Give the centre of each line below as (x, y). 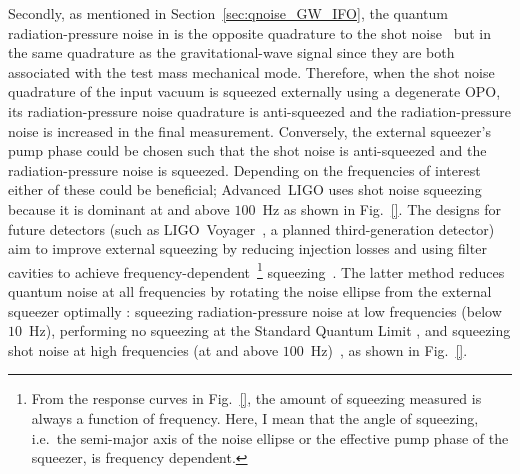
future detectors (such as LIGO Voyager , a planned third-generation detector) (251, 228)
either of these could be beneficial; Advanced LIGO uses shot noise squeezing (245, 189)
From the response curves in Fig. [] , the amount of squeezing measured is (256, 398)
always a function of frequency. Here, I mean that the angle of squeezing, (255, 417)
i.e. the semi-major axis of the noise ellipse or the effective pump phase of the (270, 437)
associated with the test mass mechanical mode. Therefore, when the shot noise (251, 71)
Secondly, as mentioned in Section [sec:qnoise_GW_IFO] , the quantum (228, 13)
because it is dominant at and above (119, 208)
